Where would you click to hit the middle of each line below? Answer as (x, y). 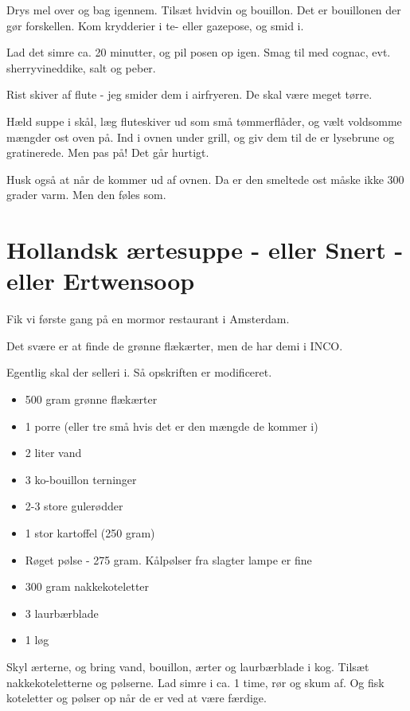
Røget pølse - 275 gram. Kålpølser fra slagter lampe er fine (168, 559)
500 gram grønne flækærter (91, 399)
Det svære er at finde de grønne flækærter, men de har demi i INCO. (175, 345)
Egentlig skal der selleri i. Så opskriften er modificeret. (139, 372)
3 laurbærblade (62, 613)
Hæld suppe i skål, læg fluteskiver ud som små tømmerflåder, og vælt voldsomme (204, 121)
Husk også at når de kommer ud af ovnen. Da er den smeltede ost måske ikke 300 (205, 179)
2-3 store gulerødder (74, 506)
